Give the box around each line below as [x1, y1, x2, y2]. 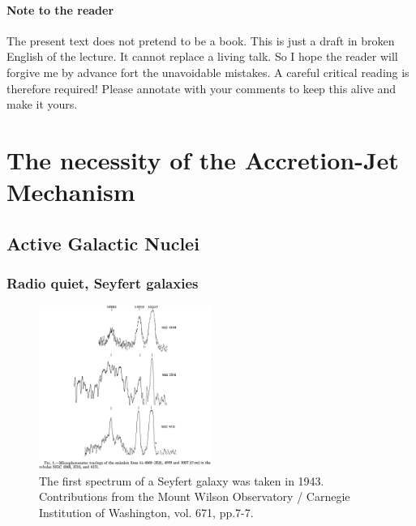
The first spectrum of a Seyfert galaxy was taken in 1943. [39, 472, 324, 489]
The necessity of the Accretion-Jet [6, 143, 399, 176]
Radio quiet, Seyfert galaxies [6, 273, 199, 293]
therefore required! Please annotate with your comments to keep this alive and [6, 79, 397, 96]
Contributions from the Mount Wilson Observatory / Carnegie [39, 488, 350, 505]
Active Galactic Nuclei [6, 230, 199, 255]
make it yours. [6, 96, 78, 113]
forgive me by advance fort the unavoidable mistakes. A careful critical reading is [6, 63, 410, 80]
